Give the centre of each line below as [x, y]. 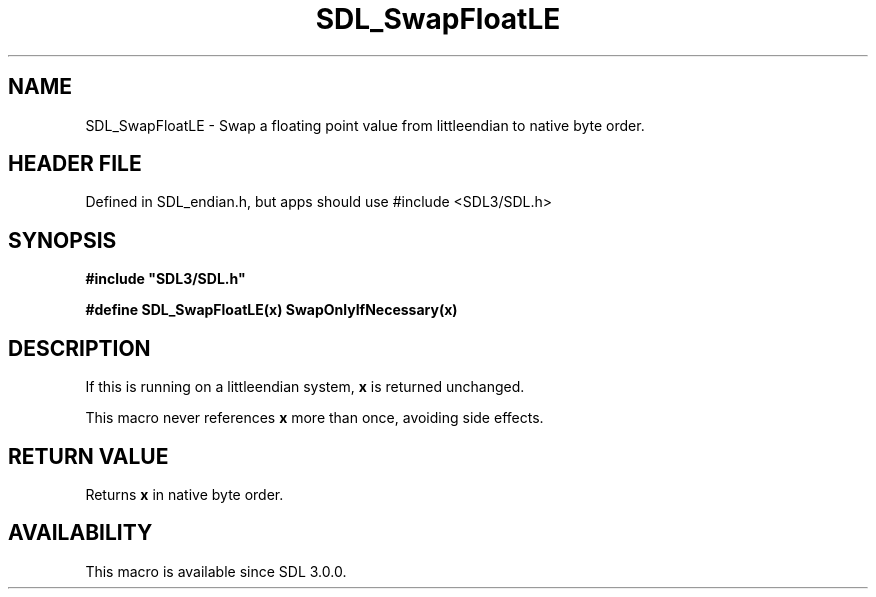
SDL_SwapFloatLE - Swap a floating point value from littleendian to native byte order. [365, 125]
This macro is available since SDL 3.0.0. [216, 571]
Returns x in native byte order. [184, 494]
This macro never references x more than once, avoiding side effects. [314, 418]
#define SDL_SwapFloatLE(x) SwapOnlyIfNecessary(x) [271, 310]
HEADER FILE [75, 164]
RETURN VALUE [88, 456]
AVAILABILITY [80, 533]
